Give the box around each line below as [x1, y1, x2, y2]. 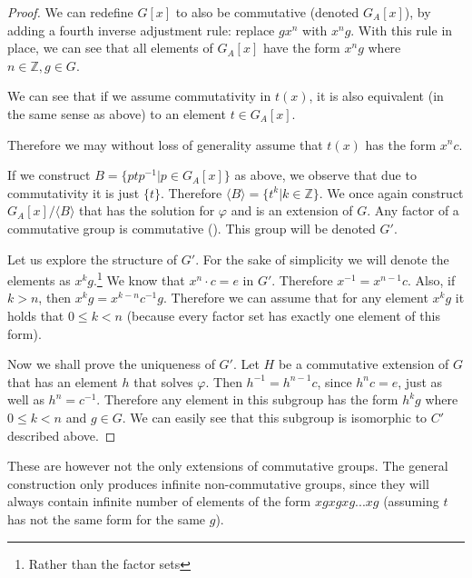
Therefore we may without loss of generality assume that [7, 135, 323, 154]
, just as [398, 372, 443, 391]
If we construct [7, 165, 91, 184]
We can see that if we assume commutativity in [7, 86, 271, 105]
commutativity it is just [7, 183, 140, 202]
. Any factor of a [367, 201, 459, 220]
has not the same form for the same [7, 509, 206, 528]
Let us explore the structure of [7, 249, 178, 268]
